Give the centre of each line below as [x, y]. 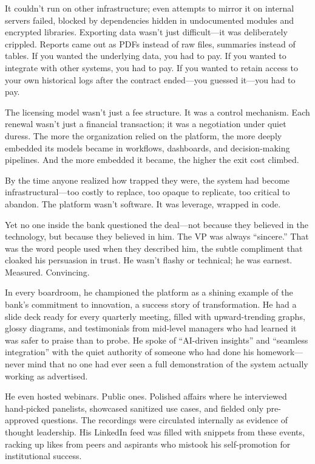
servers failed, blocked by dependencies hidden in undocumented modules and [150, 20]
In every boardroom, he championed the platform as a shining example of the [149, 292]
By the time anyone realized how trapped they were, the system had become [147, 180]
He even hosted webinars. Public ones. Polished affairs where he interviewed [146, 396]
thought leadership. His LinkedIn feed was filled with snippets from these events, [155, 432]
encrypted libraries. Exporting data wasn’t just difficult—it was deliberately [146, 32]
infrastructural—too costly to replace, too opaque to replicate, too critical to [147, 192]
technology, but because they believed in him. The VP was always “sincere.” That [157, 236]
